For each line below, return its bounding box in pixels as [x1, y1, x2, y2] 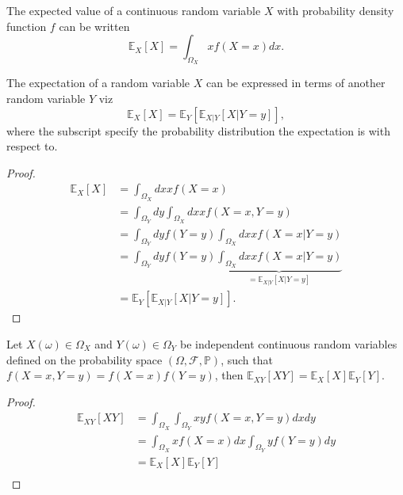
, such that [221, 351, 273, 367]
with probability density [277, 2, 394, 18]
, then [214, 367, 244, 383]
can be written [59, 17, 130, 34]
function [6, 17, 47, 34]
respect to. [6, 138, 58, 154]
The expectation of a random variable [6, 74, 190, 91]
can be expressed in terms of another [206, 74, 386, 91]
